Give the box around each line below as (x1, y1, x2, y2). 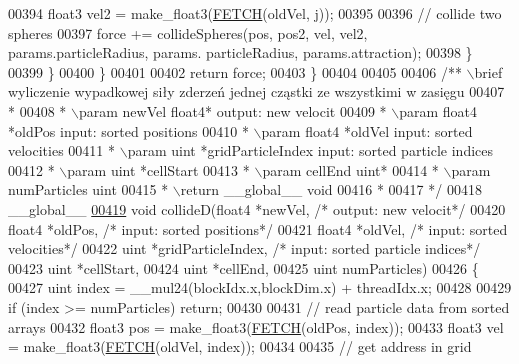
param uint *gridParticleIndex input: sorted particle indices (127, 140, 494, 161)
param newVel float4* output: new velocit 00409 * (78, 100, 387, 121)
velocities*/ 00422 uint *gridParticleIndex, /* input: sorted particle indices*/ (8, 238, 481, 259)
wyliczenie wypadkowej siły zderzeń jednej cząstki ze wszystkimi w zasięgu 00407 (8, 81, 505, 102)
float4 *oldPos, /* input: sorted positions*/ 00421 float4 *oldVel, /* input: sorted (8, 218, 508, 239)
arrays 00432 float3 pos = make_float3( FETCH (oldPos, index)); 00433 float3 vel (8, 316, 504, 337)
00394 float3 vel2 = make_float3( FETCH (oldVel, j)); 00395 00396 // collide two (8, 3, 502, 23)
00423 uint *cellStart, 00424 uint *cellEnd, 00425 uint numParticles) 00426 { (8, 257, 479, 278)
